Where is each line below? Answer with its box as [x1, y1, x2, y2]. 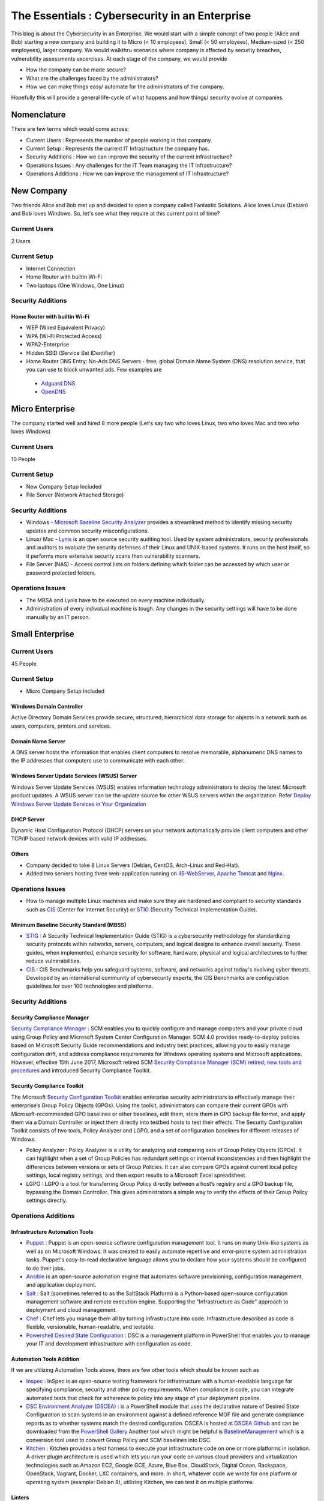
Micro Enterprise [11, 404, 75, 414]
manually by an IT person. [26, 613, 91, 621]
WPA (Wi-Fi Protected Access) [26, 332, 102, 339]
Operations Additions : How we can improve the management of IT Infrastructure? [26, 170, 229, 177]
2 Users [11, 237, 31, 244]
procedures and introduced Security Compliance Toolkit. [11, 1067, 151, 1074]
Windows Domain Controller [11, 702, 83, 710]
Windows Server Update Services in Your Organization [11, 800, 146, 808]
